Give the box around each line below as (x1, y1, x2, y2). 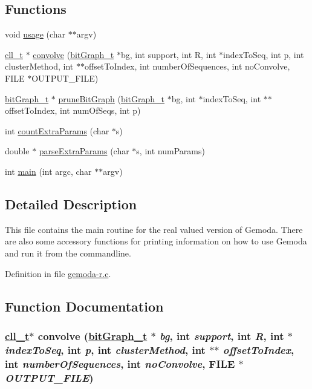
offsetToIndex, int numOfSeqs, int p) (5, 104, 141, 117)
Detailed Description (5, 194, 137, 213)
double (5, 145, 30, 157)
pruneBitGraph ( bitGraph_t (58, 92, 165, 105)
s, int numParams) (136, 145, 205, 157)
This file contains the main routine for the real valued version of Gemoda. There (5, 223, 303, 235)
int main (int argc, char (5, 165, 92, 177)
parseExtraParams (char (39, 145, 129, 157)
